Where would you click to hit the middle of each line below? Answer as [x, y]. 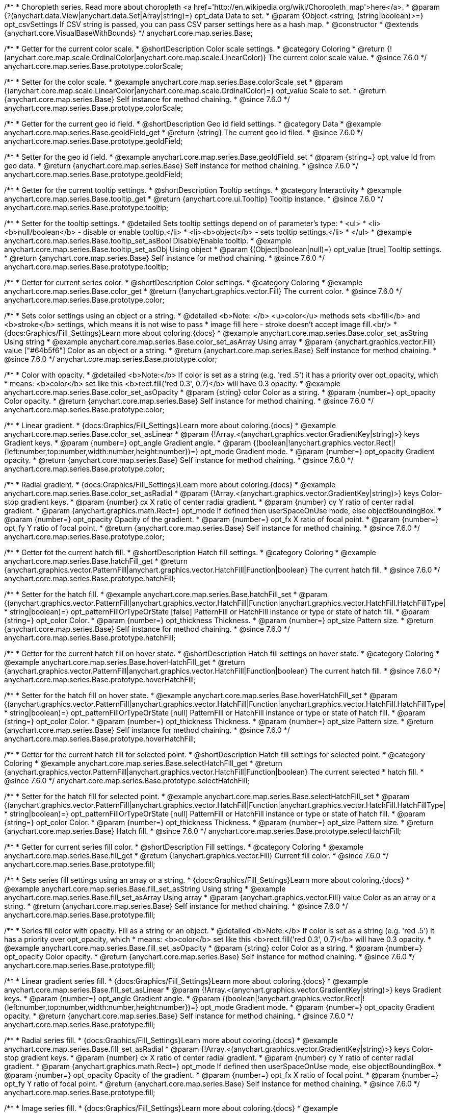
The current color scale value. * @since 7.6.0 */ [348, 57]
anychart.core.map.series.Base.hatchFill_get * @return [96, 561]
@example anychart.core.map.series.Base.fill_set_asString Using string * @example [145, 889]
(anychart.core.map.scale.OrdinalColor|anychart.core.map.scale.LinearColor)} [135, 57]
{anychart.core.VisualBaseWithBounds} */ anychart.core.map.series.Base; [129, 33]
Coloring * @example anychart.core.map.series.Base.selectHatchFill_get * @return [143, 763]
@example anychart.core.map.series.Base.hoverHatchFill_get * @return [125, 662]
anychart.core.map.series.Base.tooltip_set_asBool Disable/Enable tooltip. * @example [148, 241]
